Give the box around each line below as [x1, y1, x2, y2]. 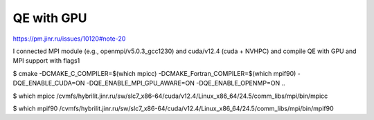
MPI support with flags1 [12, 57, 80, 65]
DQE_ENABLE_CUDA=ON [12, 79, 85, 88]
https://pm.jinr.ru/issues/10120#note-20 [12, 34, 126, 43]
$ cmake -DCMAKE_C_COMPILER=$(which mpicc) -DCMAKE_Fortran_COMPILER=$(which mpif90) [12, 69, 296, 77]
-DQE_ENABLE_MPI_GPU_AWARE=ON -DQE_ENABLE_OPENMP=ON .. [86, 79, 285, 88]
